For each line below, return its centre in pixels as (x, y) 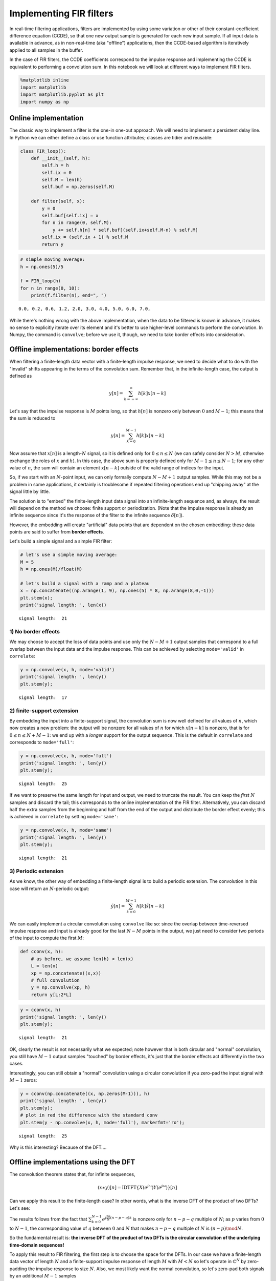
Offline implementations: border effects (74, 349)
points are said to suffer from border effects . (57, 532)
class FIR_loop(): (43, 151)
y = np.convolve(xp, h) (61, 987)
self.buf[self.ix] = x (70, 216)
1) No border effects (34, 631)
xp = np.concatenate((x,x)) (66, 973)
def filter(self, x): (58, 201)
